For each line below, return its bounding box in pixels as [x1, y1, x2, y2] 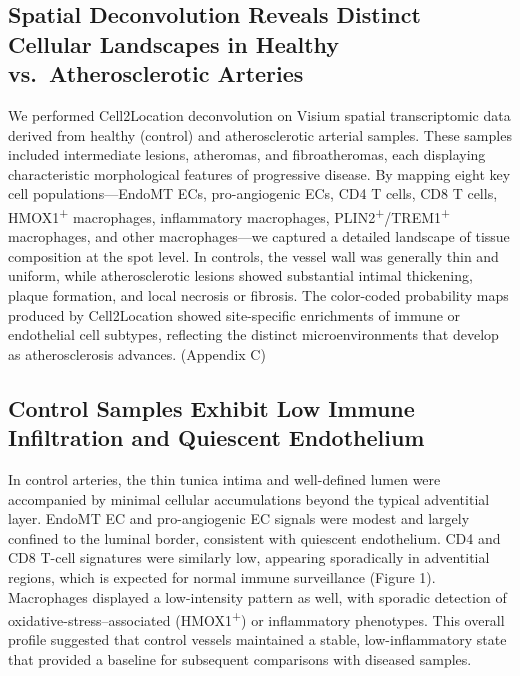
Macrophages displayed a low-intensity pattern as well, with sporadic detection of [8, 586, 507, 607]
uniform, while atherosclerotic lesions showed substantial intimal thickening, [8, 265, 473, 286]
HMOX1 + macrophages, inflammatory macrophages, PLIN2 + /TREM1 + [8, 203, 451, 227]
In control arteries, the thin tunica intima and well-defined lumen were [8, 468, 441, 489]
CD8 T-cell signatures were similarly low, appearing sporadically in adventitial [8, 547, 490, 568]
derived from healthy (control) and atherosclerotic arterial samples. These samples [8, 124, 512, 145]
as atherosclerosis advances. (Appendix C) [8, 343, 266, 364]
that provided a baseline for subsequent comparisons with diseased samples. [8, 648, 472, 669]
